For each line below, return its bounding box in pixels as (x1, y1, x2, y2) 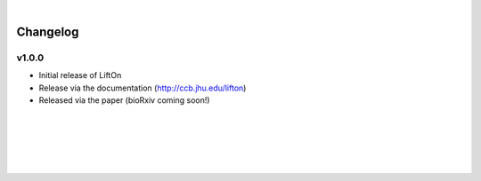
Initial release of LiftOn (38, 70, 122, 81)
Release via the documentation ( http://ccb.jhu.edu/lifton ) (38, 83, 247, 93)
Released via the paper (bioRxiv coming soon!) (38, 94, 210, 106)
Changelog (16, 24, 79, 39)
